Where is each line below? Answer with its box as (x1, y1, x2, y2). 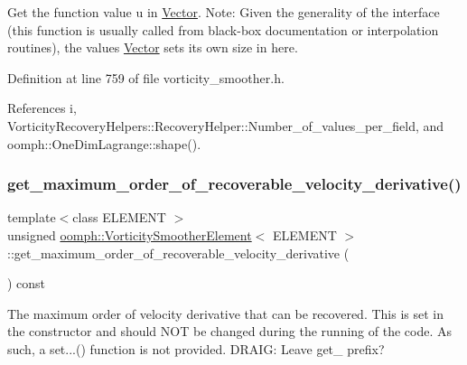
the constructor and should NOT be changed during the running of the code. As (7, 322, 452, 341)
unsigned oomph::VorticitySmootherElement (7, 225, 252, 244)
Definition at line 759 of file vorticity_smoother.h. (7, 68, 285, 87)
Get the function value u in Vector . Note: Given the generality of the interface (7, 3, 440, 21)
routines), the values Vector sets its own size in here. (7, 38, 298, 57)
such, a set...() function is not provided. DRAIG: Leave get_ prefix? (7, 339, 385, 358)
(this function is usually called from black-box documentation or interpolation (7, 20, 439, 39)
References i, (7, 98, 77, 117)
